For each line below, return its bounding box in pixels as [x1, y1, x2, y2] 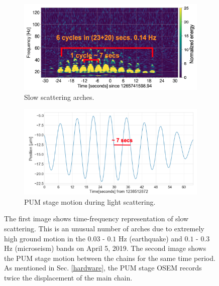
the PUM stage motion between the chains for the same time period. [4, 252, 215, 263]
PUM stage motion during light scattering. [24, 196, 156, 207]
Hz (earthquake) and [118, 233, 182, 243]
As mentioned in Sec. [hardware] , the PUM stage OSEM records [4, 262, 202, 273]
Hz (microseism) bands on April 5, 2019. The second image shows [4, 243, 206, 253]
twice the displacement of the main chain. [4, 272, 133, 282]
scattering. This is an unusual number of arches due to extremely [4, 223, 204, 233]
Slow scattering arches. [24, 91, 94, 102]
